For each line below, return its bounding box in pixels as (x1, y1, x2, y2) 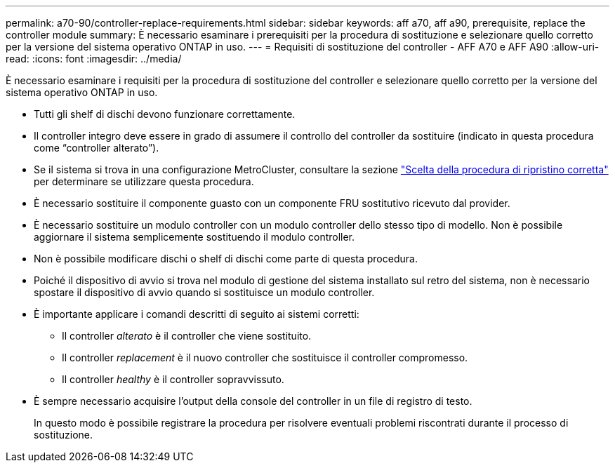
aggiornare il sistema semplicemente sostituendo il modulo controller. (34, 231, 355, 243)
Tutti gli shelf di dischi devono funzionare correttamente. (34, 108, 296, 120)
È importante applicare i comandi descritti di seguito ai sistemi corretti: (34, 308, 359, 320)
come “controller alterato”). (34, 142, 159, 154)
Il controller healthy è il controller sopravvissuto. (62, 373, 284, 385)
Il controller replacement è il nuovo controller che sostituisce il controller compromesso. (62, 352, 468, 363)
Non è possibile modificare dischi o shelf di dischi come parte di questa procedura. (34, 253, 418, 265)
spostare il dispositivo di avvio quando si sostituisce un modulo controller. (34, 286, 375, 298)
